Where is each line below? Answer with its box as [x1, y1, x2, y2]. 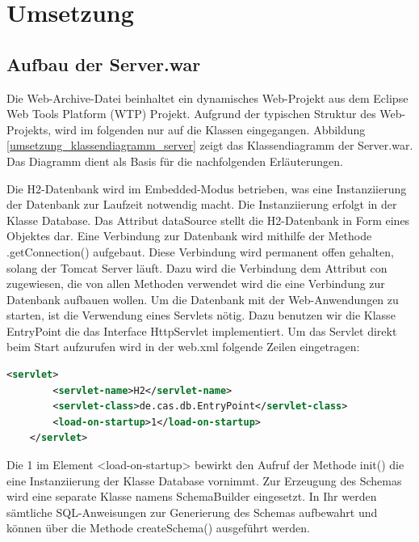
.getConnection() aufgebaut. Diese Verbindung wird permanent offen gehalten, [6, 243, 394, 260]
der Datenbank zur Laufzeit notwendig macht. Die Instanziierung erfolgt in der [6, 196, 397, 213]
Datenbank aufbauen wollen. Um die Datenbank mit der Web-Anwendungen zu [6, 290, 399, 307]
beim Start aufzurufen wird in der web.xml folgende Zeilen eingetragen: [6, 338, 360, 355]
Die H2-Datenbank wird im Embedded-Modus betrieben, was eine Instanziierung [6, 180, 407, 197]
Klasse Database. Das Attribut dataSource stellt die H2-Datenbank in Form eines [6, 211, 410, 228]
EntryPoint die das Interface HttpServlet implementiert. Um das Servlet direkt [6, 322, 397, 339]
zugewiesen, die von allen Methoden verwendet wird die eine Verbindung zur [6, 275, 385, 292]
